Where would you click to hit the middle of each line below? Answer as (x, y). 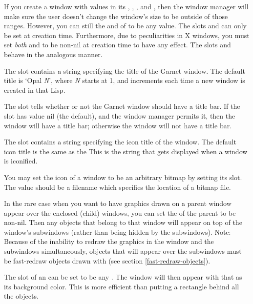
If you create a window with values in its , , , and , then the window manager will (126, 6)
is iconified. (21, 161)
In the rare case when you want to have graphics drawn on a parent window (118, 203)
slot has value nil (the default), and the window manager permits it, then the (120, 115)
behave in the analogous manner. (53, 54)
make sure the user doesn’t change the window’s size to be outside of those (116, 16)
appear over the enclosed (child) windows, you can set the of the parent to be (120, 213)
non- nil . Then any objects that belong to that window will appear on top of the (123, 222)
